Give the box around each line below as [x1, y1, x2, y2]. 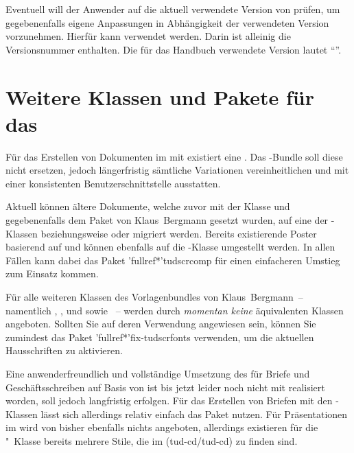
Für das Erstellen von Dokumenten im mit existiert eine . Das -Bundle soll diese [5, 149, 343, 163]
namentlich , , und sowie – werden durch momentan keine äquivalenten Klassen [5, 303, 344, 317]
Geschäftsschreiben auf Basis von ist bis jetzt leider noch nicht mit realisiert [5, 380, 325, 394]
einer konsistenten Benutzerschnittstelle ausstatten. [5, 176, 221, 190]
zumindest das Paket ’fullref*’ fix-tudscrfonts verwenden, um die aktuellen [5, 329, 314, 344]
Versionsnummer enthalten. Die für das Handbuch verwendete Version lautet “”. [5, 42, 342, 56]
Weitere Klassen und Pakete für [5, 82, 314, 111]
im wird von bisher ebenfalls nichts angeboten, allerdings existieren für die [5, 420, 318, 434]
